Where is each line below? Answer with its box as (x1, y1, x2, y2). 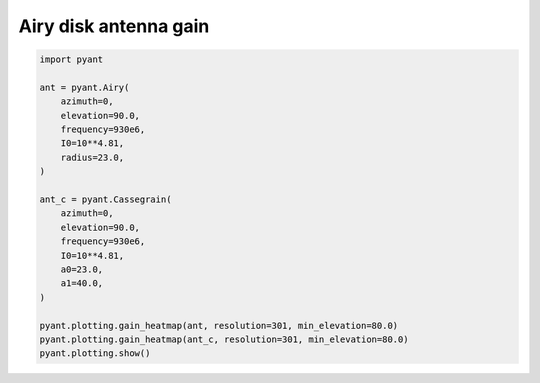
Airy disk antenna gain (18, 15, 210, 37)
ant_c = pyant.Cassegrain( (39, 194, 172, 205)
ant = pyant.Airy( (39, 81, 130, 93)
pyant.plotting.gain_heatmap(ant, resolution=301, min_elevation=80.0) (39, 320, 399, 331)
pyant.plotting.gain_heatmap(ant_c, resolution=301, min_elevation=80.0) (39, 333, 409, 345)
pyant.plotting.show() (39, 348, 151, 359)
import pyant (39, 54, 104, 65)
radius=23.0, (60, 151, 125, 163)
